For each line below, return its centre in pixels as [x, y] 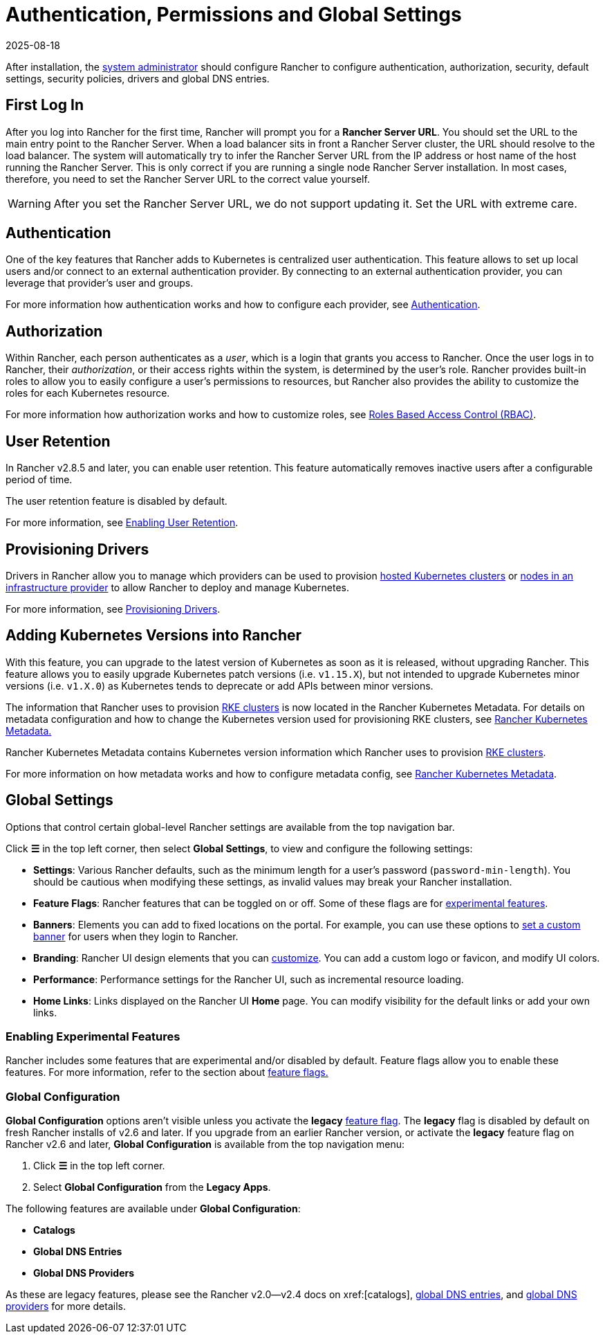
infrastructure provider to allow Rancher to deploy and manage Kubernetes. [177, 587]
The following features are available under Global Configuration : [153, 1209]
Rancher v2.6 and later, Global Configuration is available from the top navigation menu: [205, 1144]
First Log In [45, 105]
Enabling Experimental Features [93, 1037]
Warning [29, 203]
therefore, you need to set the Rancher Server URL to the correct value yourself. [188, 179]
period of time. [39, 480]
